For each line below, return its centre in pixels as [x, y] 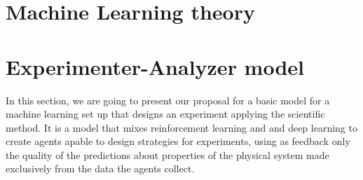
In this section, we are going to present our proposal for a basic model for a [168, 100]
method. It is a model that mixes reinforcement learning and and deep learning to [181, 127]
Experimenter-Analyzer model [155, 66]
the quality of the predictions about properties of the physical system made [167, 154]
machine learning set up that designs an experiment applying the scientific [165, 114]
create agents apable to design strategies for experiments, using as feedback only [178, 141]
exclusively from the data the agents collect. [100, 168]
